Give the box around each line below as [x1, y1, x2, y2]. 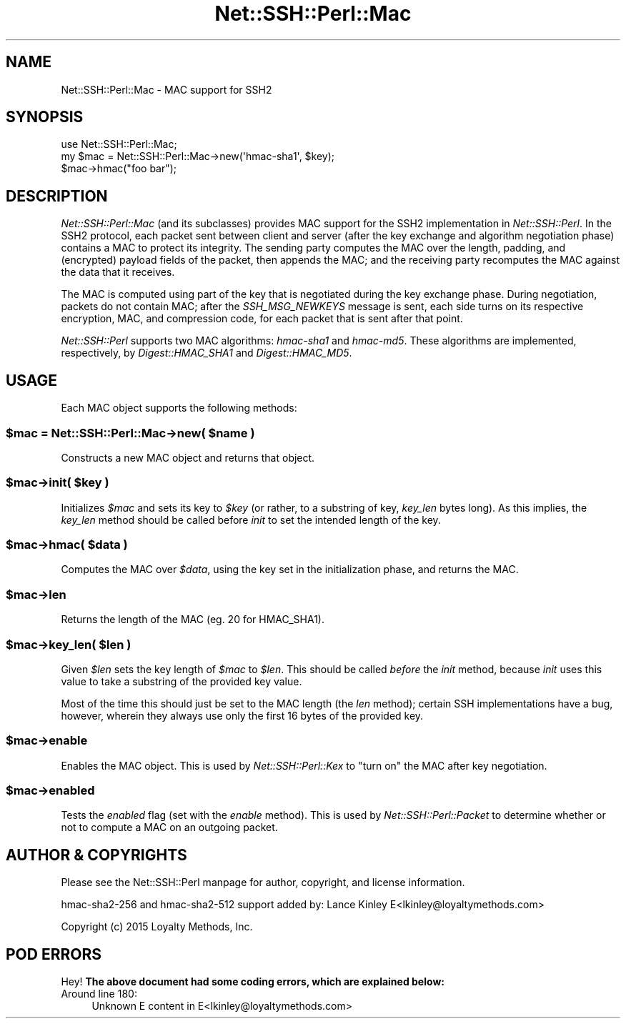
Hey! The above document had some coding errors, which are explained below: [61, 975, 444, 988]
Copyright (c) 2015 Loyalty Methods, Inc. [61, 920, 253, 933]
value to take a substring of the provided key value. [61, 675, 302, 687]
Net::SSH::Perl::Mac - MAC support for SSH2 [61, 83, 272, 96]
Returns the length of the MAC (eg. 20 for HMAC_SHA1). [61, 613, 324, 626]
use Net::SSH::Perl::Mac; [61, 138, 177, 151]
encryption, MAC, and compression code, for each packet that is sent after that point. [61, 312, 463, 325]
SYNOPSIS [6, 108, 84, 126]
